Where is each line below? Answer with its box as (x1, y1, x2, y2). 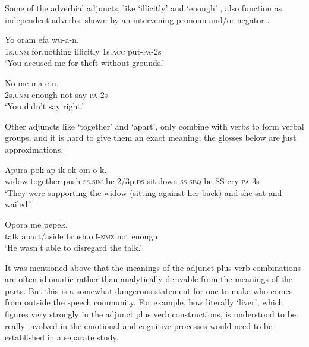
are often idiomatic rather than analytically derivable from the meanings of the (5, 273, 293, 285)
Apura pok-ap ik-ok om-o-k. (5, 163, 107, 175)
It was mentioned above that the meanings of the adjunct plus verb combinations (5, 261, 301, 273)
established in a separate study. (5, 331, 119, 343)
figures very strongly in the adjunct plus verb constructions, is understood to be (5, 308, 297, 320)
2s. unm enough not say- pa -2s (5, 88, 108, 100)
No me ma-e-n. (5, 76, 59, 89)
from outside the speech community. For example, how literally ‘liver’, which (5, 296, 283, 308)
